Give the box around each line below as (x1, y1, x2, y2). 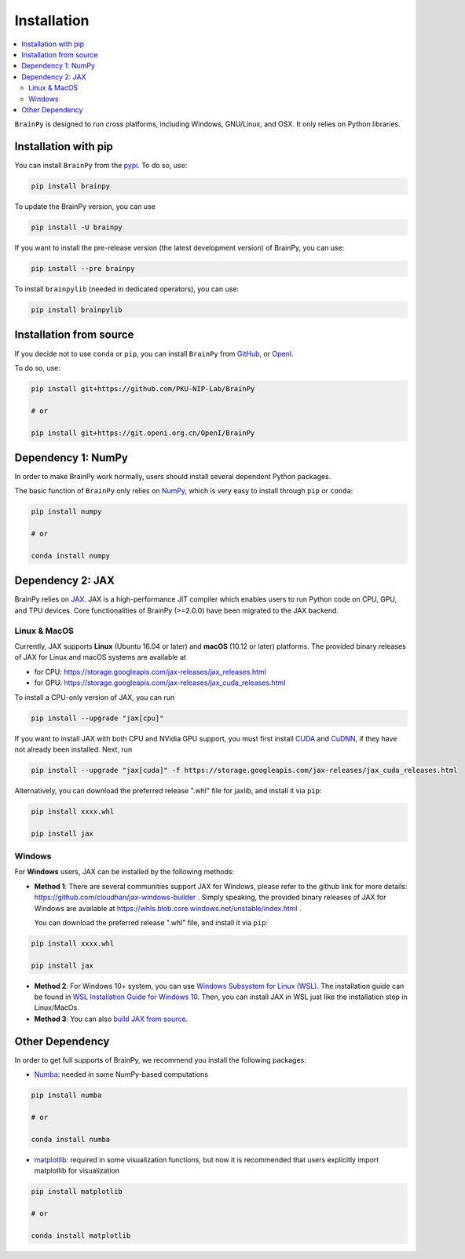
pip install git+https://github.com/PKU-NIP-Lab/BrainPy (31, 384, 255, 393)
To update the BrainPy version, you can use (14, 202, 156, 211)
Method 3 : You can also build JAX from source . (34, 1014, 189, 1023)
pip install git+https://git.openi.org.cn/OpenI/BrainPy (31, 428, 255, 437)
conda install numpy (31, 551, 110, 560)
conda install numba (31, 1135, 110, 1144)
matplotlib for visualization (34, 1166, 120, 1176)
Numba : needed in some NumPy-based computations (34, 1070, 208, 1079)
